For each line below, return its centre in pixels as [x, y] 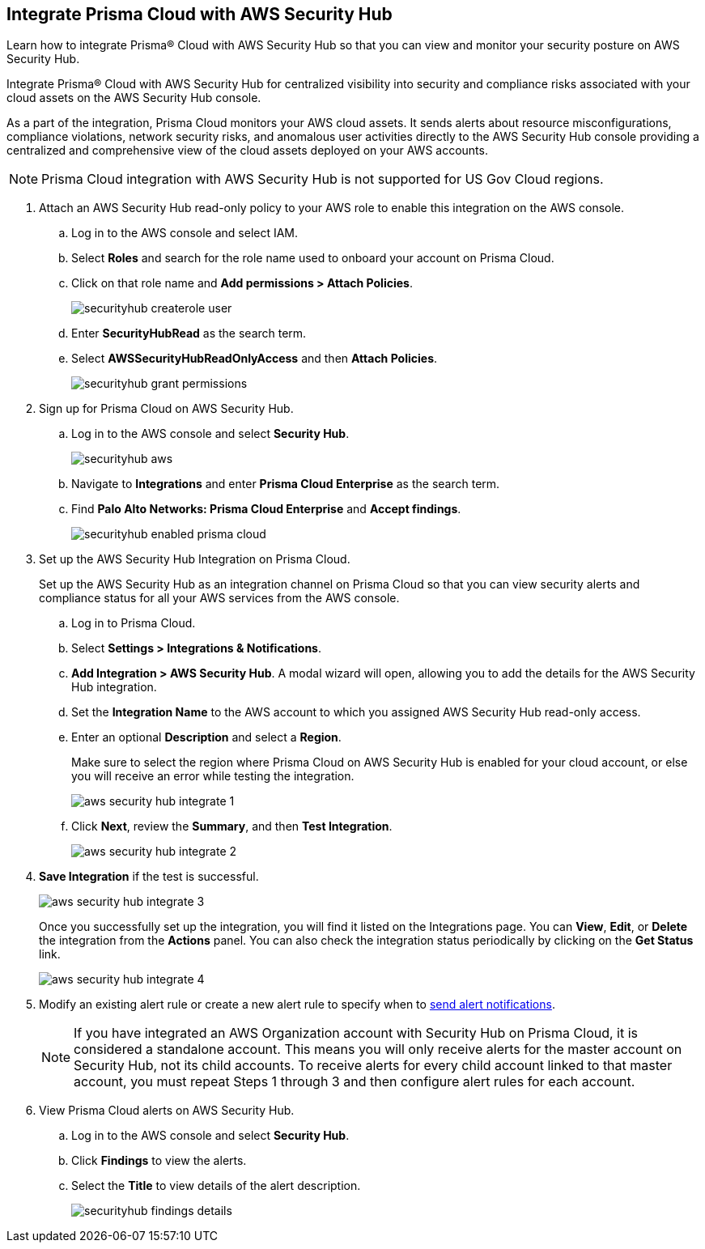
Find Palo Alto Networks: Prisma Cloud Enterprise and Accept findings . [266, 509]
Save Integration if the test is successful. [149, 877]
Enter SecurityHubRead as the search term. [189, 333]
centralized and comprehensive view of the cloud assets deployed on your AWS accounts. [247, 151]
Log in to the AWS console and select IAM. [185, 233]
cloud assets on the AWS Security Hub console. [134, 98]
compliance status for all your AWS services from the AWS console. [219, 598]
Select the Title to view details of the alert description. [216, 1186]
